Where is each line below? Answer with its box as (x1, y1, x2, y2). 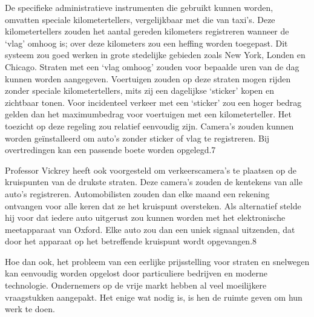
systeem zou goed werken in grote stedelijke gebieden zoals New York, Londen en (5, 48, 306, 61)
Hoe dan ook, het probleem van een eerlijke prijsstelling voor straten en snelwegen (5, 255, 310, 267)
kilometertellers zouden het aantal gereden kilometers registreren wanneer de (5, 25, 289, 38)
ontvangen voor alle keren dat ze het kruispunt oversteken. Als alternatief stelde (5, 199, 301, 212)
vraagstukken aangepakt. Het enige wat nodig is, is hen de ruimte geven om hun (5, 290, 303, 303)
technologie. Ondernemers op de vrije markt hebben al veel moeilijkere (5, 279, 267, 292)
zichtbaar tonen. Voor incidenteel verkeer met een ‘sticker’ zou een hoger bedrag (5, 96, 302, 108)
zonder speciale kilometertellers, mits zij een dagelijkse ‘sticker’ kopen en (5, 84, 274, 97)
